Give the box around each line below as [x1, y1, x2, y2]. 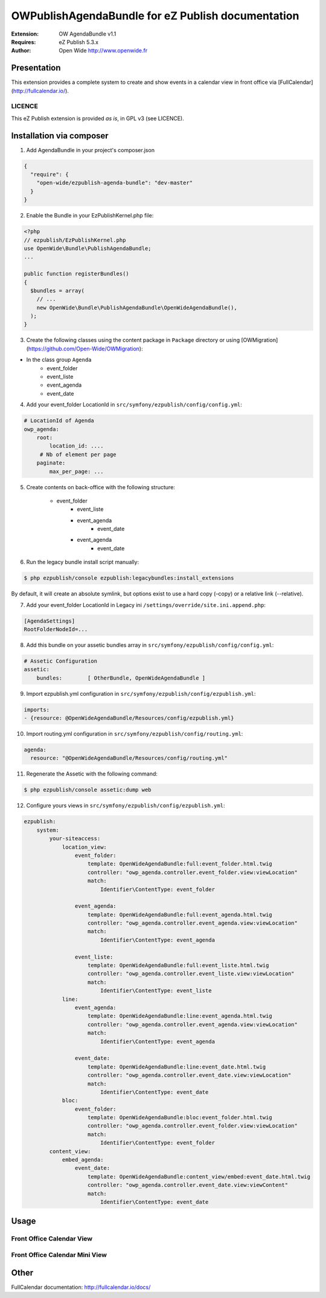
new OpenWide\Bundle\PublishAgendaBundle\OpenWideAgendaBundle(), [36, 304, 238, 311]
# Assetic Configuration [24, 657, 98, 664]
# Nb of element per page [39, 451, 117, 458]
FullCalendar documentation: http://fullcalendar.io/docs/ [11, 1284, 151, 1291]
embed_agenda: [62, 1157, 104, 1163]
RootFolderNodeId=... [24, 626, 88, 632]
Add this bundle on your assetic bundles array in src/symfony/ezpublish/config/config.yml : [26, 641, 274, 649]
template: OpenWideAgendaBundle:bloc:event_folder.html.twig [88, 1114, 273, 1121]
